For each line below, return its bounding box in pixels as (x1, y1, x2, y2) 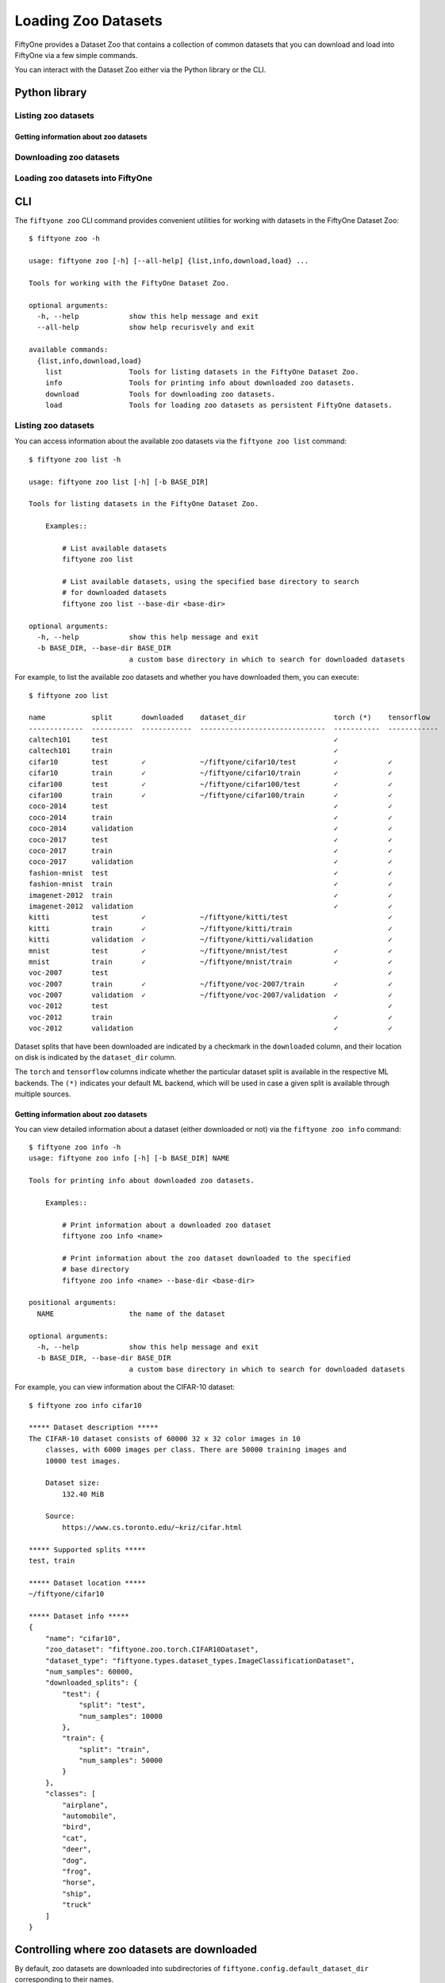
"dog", (62, 1856, 88, 1865)
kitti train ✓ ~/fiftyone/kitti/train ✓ (29, 924, 393, 933)
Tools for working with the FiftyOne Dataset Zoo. (29, 278, 230, 287)
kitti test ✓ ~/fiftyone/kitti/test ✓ (29, 913, 393, 922)
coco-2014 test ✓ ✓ (29, 802, 393, 811)
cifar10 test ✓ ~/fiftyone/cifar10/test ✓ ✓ (29, 758, 393, 766)
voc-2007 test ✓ (29, 968, 393, 977)
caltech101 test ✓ (29, 735, 339, 745)
